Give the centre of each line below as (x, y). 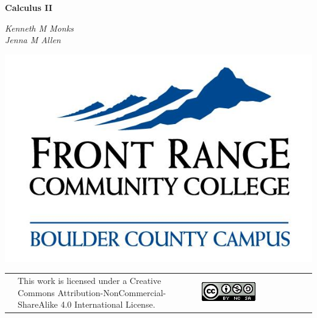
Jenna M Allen (33, 40)
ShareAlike (38, 304)
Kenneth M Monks (39, 28)
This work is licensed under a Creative (90, 280)
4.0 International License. (108, 304)
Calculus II (29, 7)
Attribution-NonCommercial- (112, 292)
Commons (36, 292)
